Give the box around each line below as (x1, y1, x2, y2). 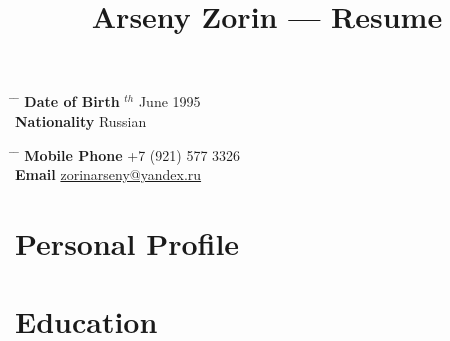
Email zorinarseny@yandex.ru (15, 164, 202, 185)
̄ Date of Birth (15, 91, 120, 112)
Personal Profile (15, 222, 240, 263)
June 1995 (138, 91, 201, 112)
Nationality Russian (15, 110, 147, 131)
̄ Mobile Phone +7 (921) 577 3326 (15, 144, 241, 165)
